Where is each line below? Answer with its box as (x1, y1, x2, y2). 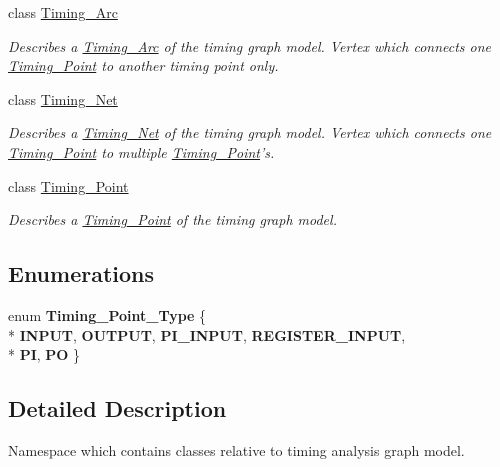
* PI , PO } (8, 344, 81, 365)
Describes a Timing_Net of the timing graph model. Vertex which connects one (8, 122, 492, 143)
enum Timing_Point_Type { (8, 304, 207, 325)
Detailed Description (8, 393, 227, 424)
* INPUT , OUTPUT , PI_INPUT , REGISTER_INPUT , (8, 324, 406, 345)
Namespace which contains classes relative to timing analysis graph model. (8, 439, 465, 460)
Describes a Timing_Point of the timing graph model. (8, 209, 337, 230)
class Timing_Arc (8, 2, 118, 22)
